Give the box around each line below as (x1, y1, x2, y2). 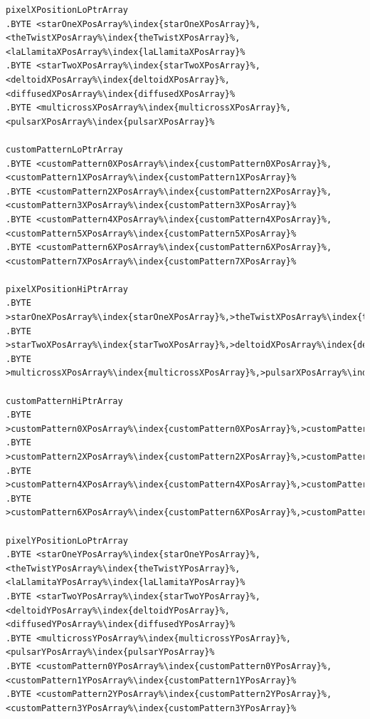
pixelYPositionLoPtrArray (6, 535, 128, 546)
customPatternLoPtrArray (6, 144, 123, 155)
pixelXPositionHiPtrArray (6, 284, 128, 294)
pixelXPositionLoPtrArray (6, 5, 128, 15)
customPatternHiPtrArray (6, 395, 123, 406)
